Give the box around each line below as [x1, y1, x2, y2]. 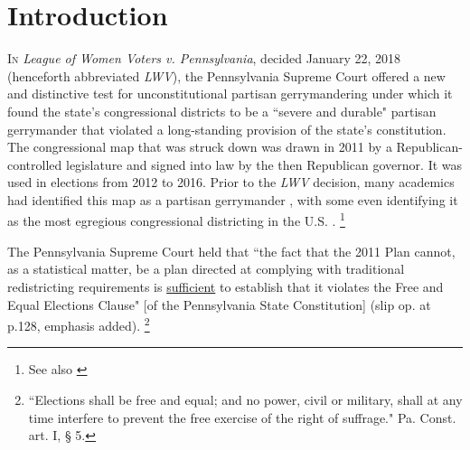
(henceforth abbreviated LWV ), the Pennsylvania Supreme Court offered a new [7, 66, 446, 85]
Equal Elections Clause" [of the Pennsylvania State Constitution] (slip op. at [7, 295, 431, 314]
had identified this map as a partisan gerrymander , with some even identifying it [7, 190, 458, 209]
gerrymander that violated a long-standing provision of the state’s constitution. [7, 119, 446, 138]
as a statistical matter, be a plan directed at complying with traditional [7, 259, 405, 278]
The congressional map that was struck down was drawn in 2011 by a [7, 137, 392, 156]
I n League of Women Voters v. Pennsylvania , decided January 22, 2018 [7, 49, 401, 68]
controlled [7, 155, 62, 173]
